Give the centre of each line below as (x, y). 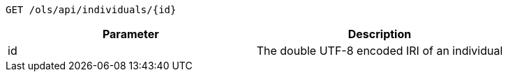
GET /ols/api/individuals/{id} (91, 10)
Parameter (130, 34)
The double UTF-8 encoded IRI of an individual (380, 51)
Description (380, 34)
